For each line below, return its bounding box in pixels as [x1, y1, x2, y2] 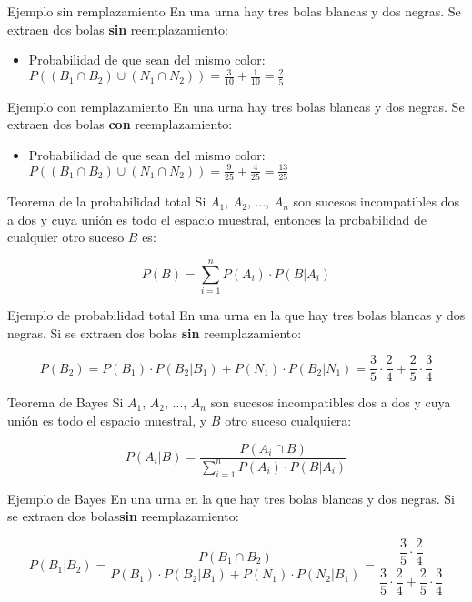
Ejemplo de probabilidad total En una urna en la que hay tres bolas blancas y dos [7, 306, 466, 325]
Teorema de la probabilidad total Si [7, 192, 206, 211]
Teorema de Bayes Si [7, 393, 124, 412]
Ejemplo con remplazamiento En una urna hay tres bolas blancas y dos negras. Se [7, 96, 465, 115]
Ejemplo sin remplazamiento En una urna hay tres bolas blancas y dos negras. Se [7, 2, 461, 20]
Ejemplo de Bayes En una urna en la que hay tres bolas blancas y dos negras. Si [7, 488, 455, 507]
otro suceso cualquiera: [225, 410, 352, 429]
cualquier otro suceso [7, 227, 125, 246]
